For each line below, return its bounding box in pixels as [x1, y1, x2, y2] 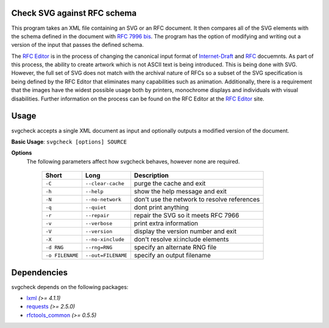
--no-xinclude [85, 236, 125, 243]
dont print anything [134, 203, 189, 212]
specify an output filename [134, 251, 211, 260]
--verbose [85, 220, 113, 226]
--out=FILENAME [85, 252, 127, 259]
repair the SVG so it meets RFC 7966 [134, 211, 239, 220]
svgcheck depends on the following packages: [11, 283, 129, 290]
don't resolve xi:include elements [134, 235, 229, 243]
